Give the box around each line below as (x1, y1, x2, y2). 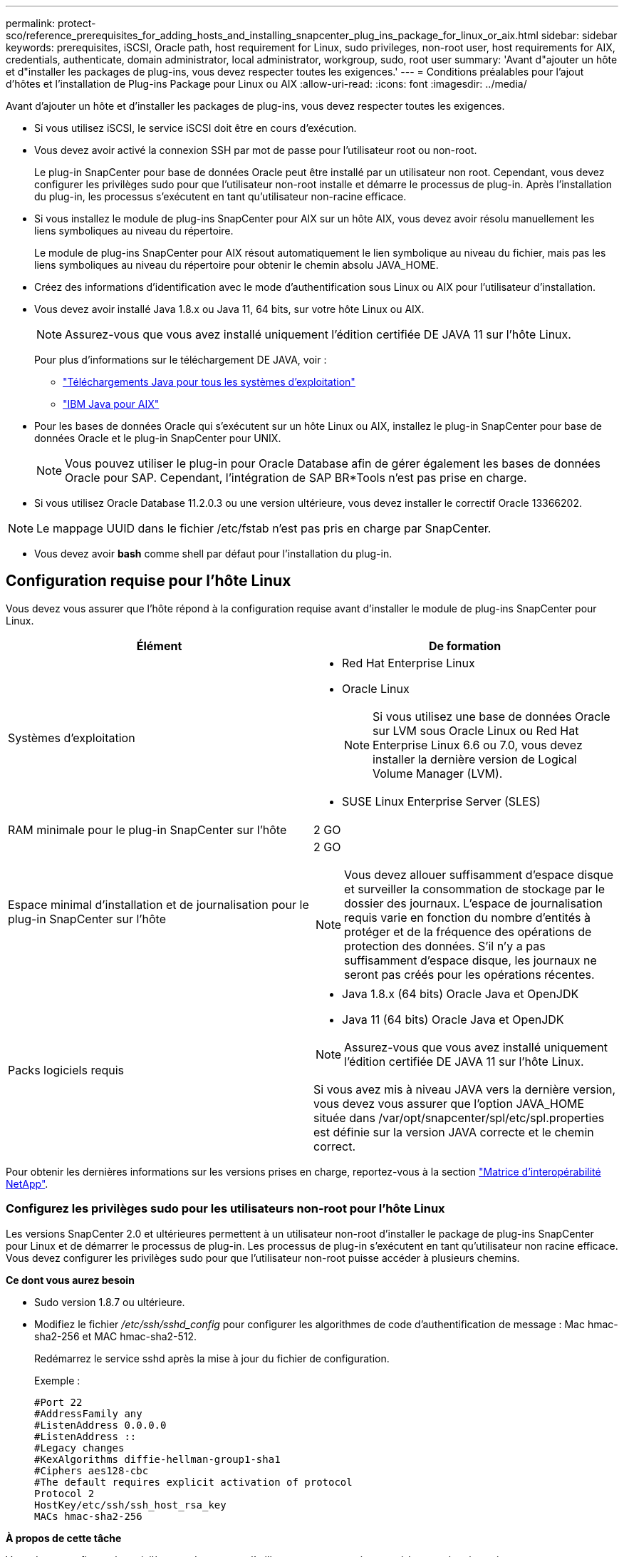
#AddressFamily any (34, 1407, 142, 1419)
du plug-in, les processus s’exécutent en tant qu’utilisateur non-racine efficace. (34, 190, 407, 202)
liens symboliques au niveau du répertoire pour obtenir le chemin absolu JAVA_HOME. (34, 259, 439, 271)
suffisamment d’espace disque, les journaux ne (344, 952, 597, 967)
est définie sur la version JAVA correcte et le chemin (313, 1124, 594, 1139)
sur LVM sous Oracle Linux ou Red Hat (373, 723, 579, 738)
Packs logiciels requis (8, 1062, 125, 1077)
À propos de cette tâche (6, 1531, 122, 1544)
